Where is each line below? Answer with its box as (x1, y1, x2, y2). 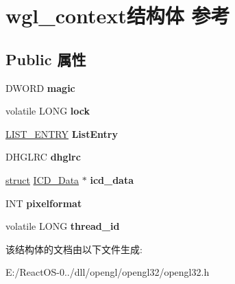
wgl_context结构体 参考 (5, 1, 230, 29)
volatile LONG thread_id (5, 219, 120, 233)
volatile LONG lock (5, 104, 90, 118)
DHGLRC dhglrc (5, 150, 81, 164)
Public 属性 (5, 48, 86, 69)
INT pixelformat (5, 196, 82, 210)
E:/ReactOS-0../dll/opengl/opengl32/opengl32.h (5, 265, 210, 279)
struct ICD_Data (5, 172, 79, 187)
